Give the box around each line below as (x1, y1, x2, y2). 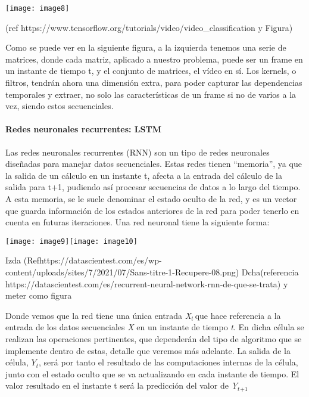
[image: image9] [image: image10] (5, 237, 138, 246)
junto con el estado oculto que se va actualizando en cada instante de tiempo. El (5, 367, 299, 380)
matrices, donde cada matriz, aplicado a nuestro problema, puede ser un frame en (5, 52, 303, 65)
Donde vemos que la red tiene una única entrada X (5, 309, 192, 321)
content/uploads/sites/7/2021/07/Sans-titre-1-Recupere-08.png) (5, 266, 239, 278)
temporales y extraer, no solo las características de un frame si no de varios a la (5, 88, 296, 100)
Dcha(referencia (241, 266, 299, 278)
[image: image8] (5, 4, 70, 13)
